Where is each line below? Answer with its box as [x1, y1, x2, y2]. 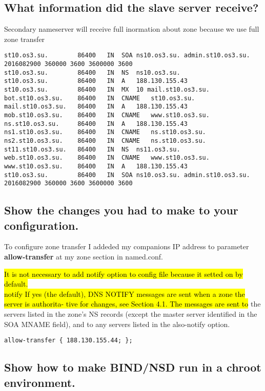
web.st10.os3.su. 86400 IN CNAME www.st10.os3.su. [4, 154, 210, 162]
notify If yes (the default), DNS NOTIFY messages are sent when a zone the [4, 288, 245, 299]
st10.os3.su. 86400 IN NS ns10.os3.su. [4, 69, 180, 76]
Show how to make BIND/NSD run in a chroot [4, 359, 261, 375]
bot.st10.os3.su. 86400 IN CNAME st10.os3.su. [4, 94, 195, 102]
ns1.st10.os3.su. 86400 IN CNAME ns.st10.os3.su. [4, 128, 206, 136]
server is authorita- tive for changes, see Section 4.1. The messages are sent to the [4, 298, 261, 309]
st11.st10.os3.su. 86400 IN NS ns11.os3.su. [4, 145, 180, 153]
